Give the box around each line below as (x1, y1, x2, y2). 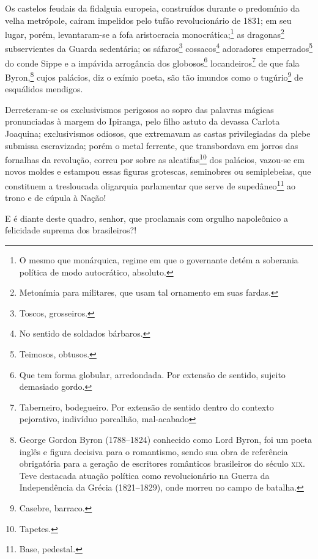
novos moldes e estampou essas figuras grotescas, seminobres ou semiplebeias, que (5, 165, 311, 178)
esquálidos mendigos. (5, 82, 83, 95)
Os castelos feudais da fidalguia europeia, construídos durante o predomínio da (5, 2, 300, 14)
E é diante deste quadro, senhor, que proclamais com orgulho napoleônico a (5, 211, 288, 224)
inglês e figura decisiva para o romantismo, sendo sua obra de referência (19, 445, 288, 458)
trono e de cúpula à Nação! (5, 191, 106, 204)
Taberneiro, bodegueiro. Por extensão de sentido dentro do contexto (19, 400, 274, 413)
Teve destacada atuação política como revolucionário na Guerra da (19, 469, 270, 481)
